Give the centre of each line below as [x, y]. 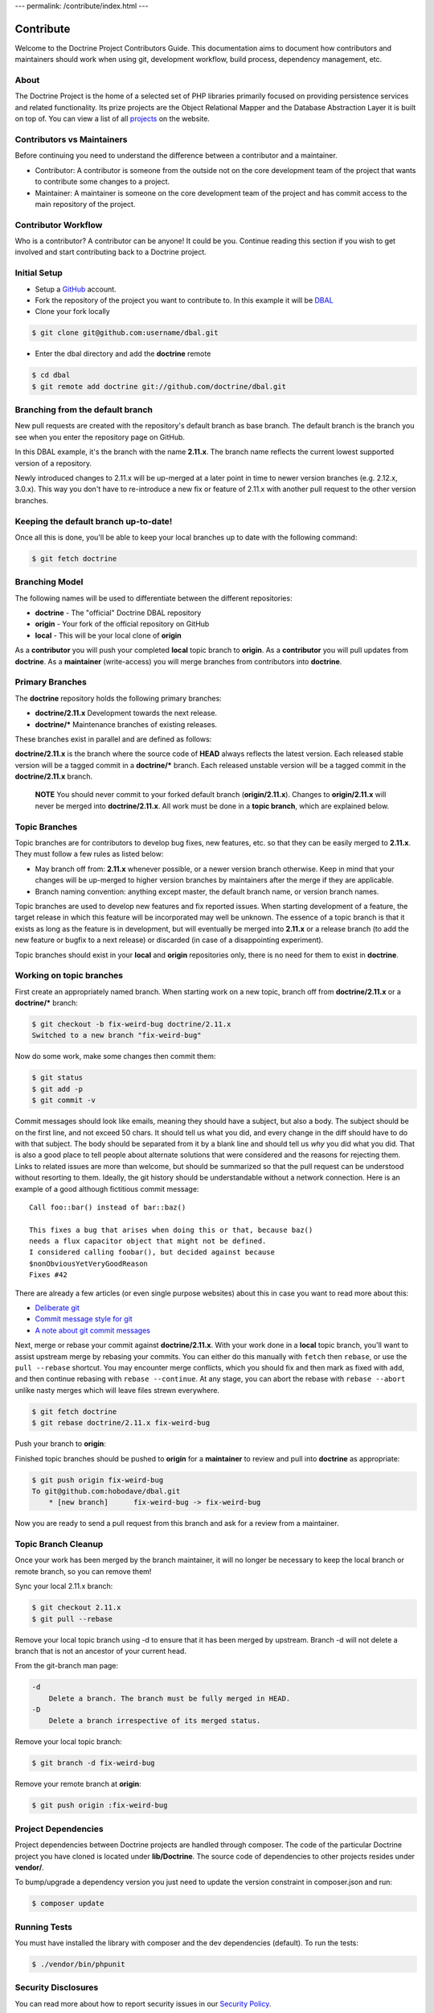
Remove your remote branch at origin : [78, 1784]
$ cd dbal [51, 375]
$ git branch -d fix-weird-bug [94, 1763]
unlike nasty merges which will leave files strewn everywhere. [117, 1390]
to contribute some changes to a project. [102, 182]
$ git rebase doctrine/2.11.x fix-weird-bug [121, 1423]
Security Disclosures [57, 1987]
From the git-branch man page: [67, 1666]
